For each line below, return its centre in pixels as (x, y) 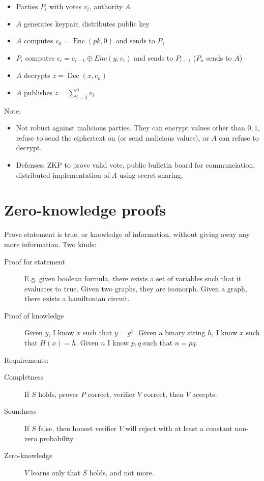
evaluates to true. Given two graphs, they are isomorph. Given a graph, (136, 288)
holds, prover (58, 394)
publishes (38, 92)
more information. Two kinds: (50, 244)
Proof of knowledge (34, 315)
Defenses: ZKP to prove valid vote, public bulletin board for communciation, (136, 165)
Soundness (20, 411)
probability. (57, 438)
